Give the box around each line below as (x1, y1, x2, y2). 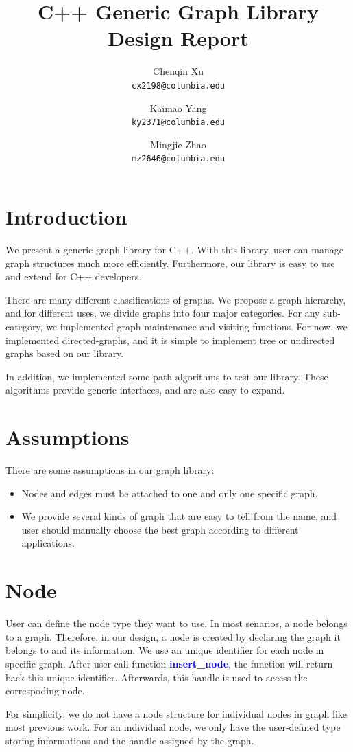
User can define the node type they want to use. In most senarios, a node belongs (5, 616, 348, 630)
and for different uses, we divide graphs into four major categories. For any (5, 306, 320, 320)
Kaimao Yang (149, 100, 207, 115)
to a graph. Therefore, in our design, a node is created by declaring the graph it (5, 629, 341, 643)
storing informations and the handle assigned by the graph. (5, 733, 254, 747)
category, (5, 319, 43, 333)
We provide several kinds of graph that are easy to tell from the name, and (21, 509, 337, 523)
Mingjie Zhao (150, 137, 206, 151)
